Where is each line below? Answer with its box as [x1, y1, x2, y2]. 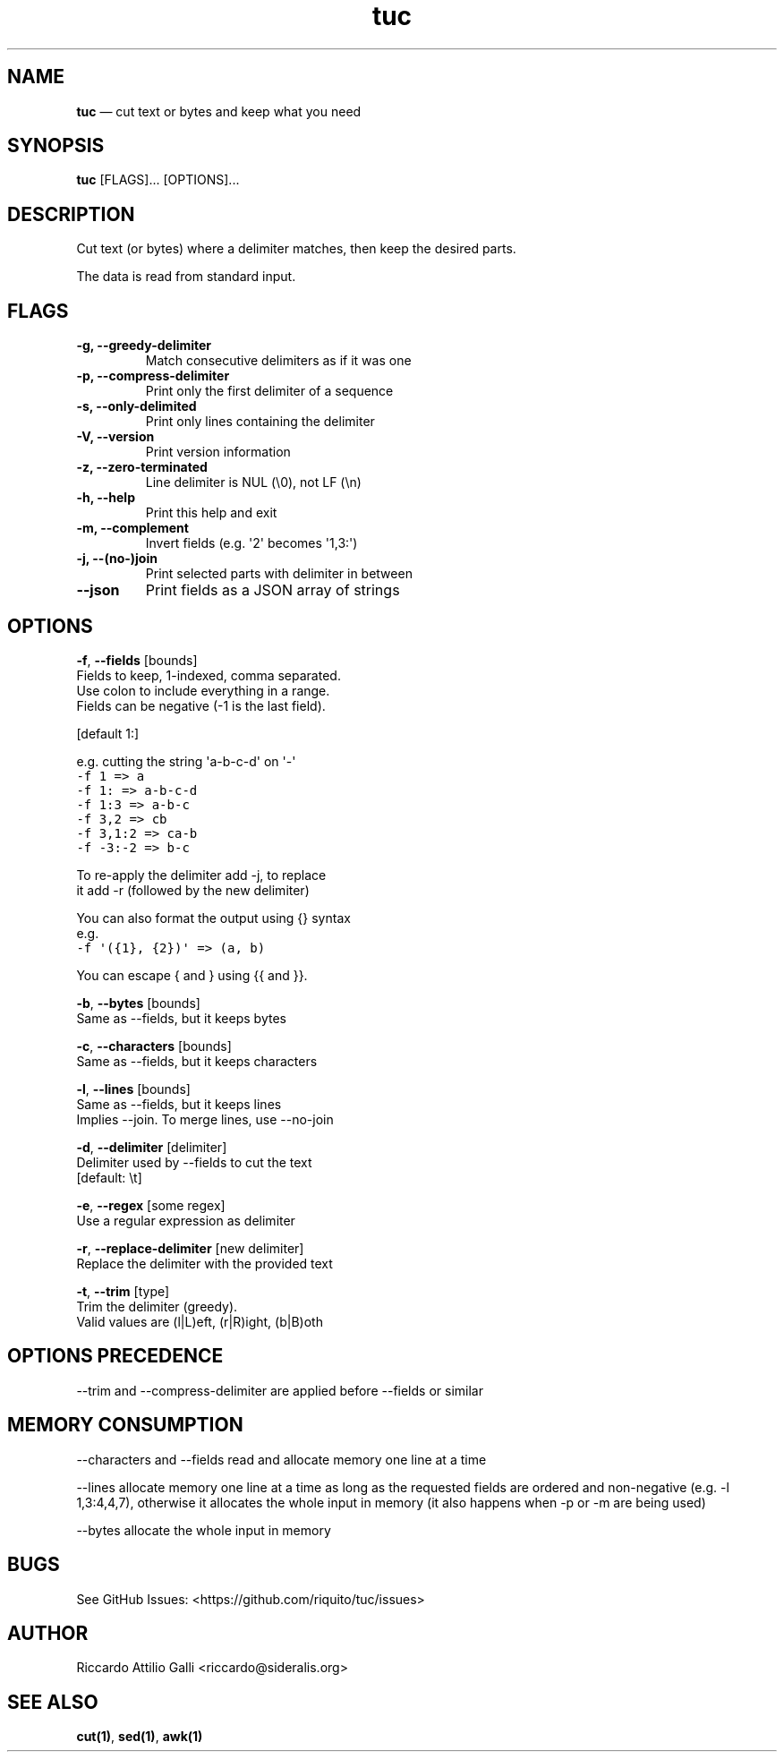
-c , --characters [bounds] [76, 1037, 232, 1054]
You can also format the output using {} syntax [76, 909, 351, 926]
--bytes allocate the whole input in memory [76, 1522, 331, 1538]
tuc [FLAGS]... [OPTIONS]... [76, 172, 240, 188]
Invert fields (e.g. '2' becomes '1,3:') [145, 535, 358, 551]
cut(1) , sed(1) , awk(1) [76, 1729, 203, 1745]
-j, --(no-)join [76, 551, 158, 567]
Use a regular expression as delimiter [76, 1212, 295, 1228]
